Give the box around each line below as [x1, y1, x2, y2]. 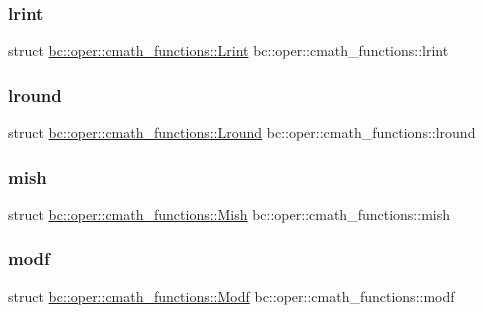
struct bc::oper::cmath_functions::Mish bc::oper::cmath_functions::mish [8, 203, 450, 224]
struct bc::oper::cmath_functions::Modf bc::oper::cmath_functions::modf [8, 285, 455, 306]
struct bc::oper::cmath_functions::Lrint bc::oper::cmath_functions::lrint [8, 40, 449, 61]
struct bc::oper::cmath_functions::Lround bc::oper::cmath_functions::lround [8, 122, 476, 143]
